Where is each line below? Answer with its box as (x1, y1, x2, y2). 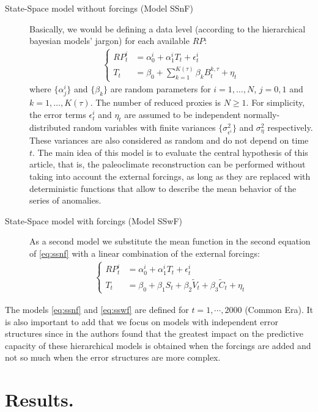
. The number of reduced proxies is (90, 96, 221, 109)
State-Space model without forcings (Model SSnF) (5, 2, 193, 14)
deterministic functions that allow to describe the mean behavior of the (29, 182, 297, 194)
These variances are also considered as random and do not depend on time (29, 134, 309, 147)
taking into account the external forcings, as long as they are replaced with (29, 170, 311, 183)
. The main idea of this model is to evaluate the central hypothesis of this (32, 145, 308, 158)
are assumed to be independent (124, 108, 241, 121)
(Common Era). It (245, 303, 313, 315)
